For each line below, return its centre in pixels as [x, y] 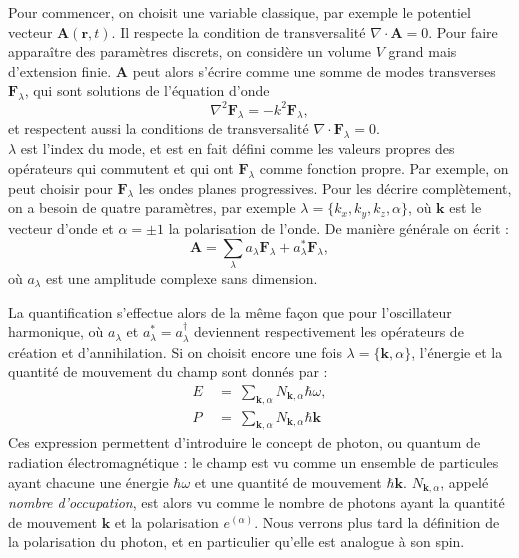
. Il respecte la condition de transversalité [238, 31]
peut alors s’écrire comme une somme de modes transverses [314, 70]
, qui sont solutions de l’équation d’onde [147, 90]
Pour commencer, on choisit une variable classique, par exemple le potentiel [239, 12]
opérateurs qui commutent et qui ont [121, 167]
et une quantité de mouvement [288, 481]
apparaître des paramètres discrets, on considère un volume [190, 51]
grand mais [422, 51]
